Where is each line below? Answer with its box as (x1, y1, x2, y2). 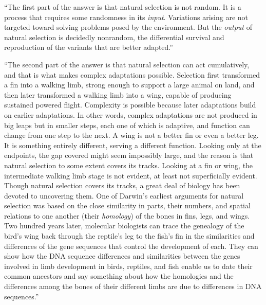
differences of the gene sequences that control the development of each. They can (4, 240, 258, 251)
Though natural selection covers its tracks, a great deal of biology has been (4, 180, 240, 191)
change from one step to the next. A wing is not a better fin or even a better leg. (4, 130, 259, 140)
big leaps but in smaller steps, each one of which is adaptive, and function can (4, 119, 250, 130)
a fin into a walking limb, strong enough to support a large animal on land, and (4, 79, 255, 90)
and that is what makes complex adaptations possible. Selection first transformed (4, 69, 260, 80)
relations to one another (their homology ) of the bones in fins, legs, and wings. (4, 210, 250, 221)
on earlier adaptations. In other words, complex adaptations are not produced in (4, 109, 257, 120)
